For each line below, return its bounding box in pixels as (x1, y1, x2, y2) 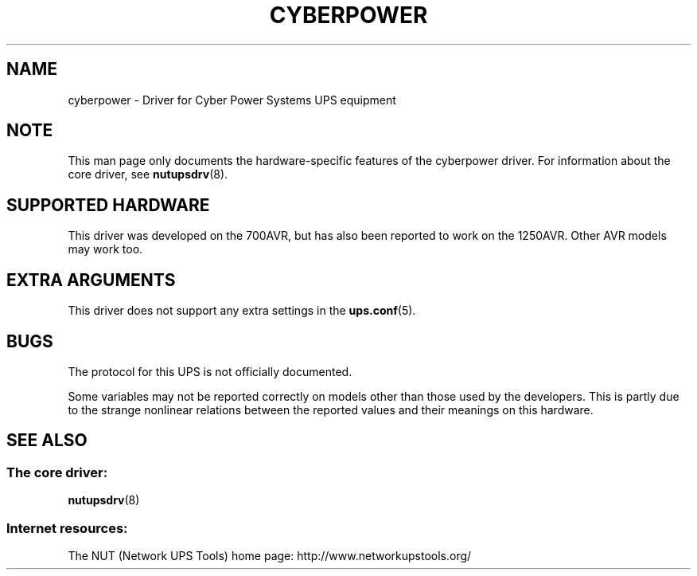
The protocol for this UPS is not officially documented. (68, 364, 352, 378)
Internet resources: (6, 519, 128, 536)
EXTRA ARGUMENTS (6, 269, 176, 290)
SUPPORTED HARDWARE (6, 194, 210, 215)
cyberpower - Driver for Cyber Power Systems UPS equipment (68, 92, 396, 107)
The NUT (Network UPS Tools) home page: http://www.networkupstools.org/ (68, 548, 472, 562)
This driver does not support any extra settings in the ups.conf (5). (68, 304, 416, 318)
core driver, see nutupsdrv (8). (68, 167, 228, 182)
